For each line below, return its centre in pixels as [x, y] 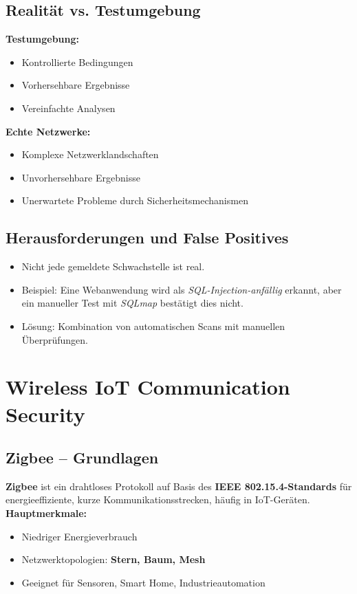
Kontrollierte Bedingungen [77, 62]
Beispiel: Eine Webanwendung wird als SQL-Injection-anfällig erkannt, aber [182, 289]
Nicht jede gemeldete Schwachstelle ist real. [113, 266]
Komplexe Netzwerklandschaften [90, 154]
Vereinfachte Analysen [68, 108]
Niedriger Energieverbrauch [79, 536]
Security [45, 414]
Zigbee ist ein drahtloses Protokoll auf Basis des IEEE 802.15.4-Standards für [179, 486]
